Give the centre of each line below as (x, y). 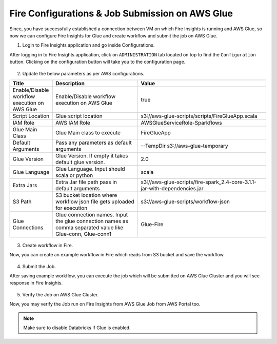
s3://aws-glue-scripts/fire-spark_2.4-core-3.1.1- (199, 182)
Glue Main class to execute (88, 132)
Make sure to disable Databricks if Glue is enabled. (77, 328)
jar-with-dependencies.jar (172, 188)
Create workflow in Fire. (48, 245)
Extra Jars (25, 185)
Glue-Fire (152, 224)
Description (70, 83)
